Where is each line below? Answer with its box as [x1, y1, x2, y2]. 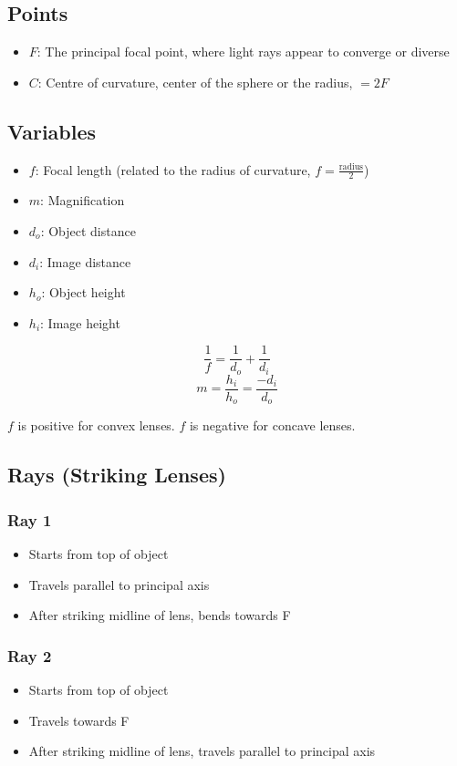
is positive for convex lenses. [17, 416, 175, 435]
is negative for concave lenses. [189, 416, 356, 435]
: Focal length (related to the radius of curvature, [35, 160, 311, 179]
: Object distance [40, 222, 136, 241]
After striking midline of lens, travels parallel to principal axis [28, 741, 376, 761]
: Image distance [39, 252, 131, 271]
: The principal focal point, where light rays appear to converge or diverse [36, 42, 450, 61]
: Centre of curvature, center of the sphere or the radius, [37, 72, 353, 91]
